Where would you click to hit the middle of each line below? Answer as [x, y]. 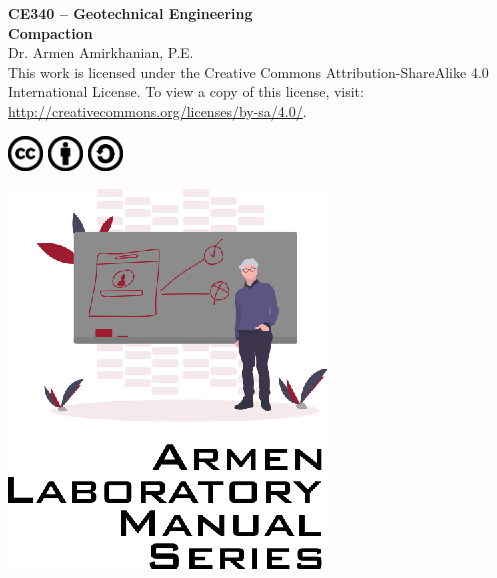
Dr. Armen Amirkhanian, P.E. [101, 52]
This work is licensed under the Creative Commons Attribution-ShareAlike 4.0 [248, 71]
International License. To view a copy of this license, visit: [186, 91]
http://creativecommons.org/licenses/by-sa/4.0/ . [157, 110]
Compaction [50, 32]
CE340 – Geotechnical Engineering [130, 13]
